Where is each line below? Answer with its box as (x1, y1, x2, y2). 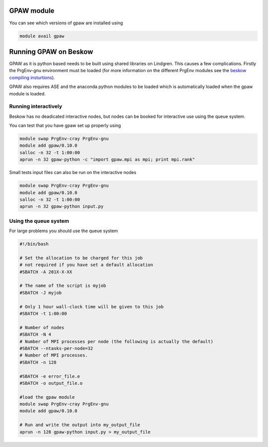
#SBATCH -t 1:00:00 (19, 311, 67, 317)
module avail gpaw (19, 33, 65, 39)
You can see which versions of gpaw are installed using (9, 20, 124, 26)
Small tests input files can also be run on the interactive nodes (9, 170, 136, 176)
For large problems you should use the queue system (9, 228, 119, 234)
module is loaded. (9, 90, 46, 96)
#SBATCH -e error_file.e (19, 373, 80, 379)
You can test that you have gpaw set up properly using (9, 122, 121, 129)
